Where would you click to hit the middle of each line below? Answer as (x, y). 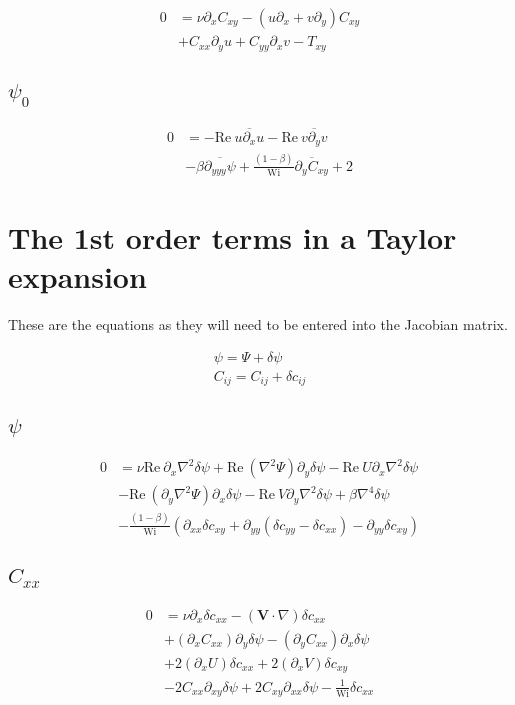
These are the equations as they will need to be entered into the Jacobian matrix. (258, 324)
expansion (77, 276)
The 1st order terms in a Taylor (232, 237)
